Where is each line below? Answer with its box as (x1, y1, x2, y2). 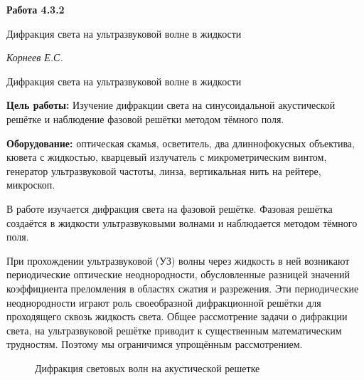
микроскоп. (6, 177, 55, 192)
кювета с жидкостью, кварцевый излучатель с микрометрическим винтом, (6, 149, 327, 164)
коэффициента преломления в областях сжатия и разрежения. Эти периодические (6, 280, 359, 295)
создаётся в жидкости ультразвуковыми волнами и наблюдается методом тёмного (6, 215, 358, 230)
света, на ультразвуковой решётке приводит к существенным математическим (6, 322, 342, 337)
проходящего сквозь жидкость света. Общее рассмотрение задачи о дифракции (6, 309, 348, 324)
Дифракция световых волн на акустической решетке (35, 360, 260, 375)
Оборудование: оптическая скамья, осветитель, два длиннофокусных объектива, (6, 135, 355, 150)
